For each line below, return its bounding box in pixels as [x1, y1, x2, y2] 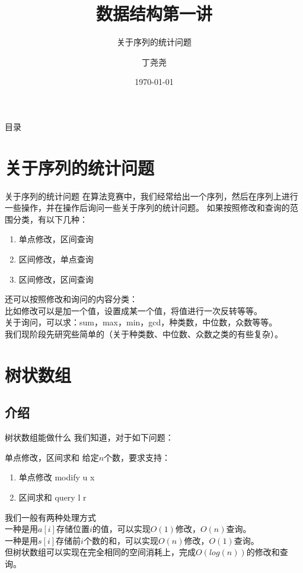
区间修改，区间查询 [18, 273, 94, 285]
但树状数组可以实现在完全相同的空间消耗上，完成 [5, 546, 196, 558]
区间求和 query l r [18, 490, 87, 503]
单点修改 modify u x [18, 471, 95, 483]
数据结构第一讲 [95, 1, 212, 26]
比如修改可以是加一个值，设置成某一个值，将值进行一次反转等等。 [5, 304, 262, 316]
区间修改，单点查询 [18, 253, 94, 265]
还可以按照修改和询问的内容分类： [5, 293, 138, 305]
